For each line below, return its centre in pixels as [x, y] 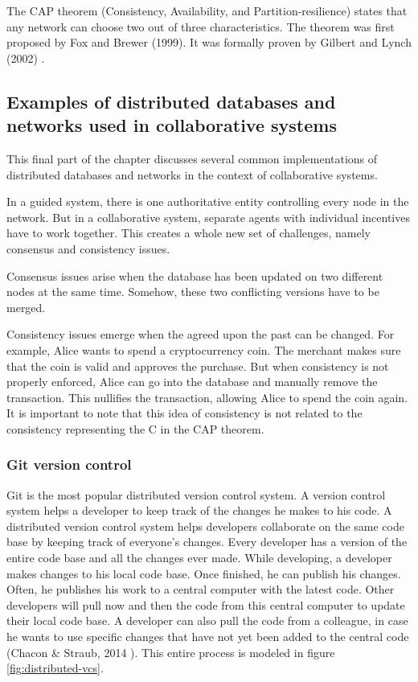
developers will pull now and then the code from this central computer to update [206, 604]
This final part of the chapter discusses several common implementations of [192, 158]
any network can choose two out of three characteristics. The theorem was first [201, 26]
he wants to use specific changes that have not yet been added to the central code [208, 637]
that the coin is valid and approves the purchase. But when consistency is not [198, 366]
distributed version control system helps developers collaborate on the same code [205, 526]
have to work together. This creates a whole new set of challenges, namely [189, 233]
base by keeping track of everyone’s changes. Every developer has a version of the [207, 542]
